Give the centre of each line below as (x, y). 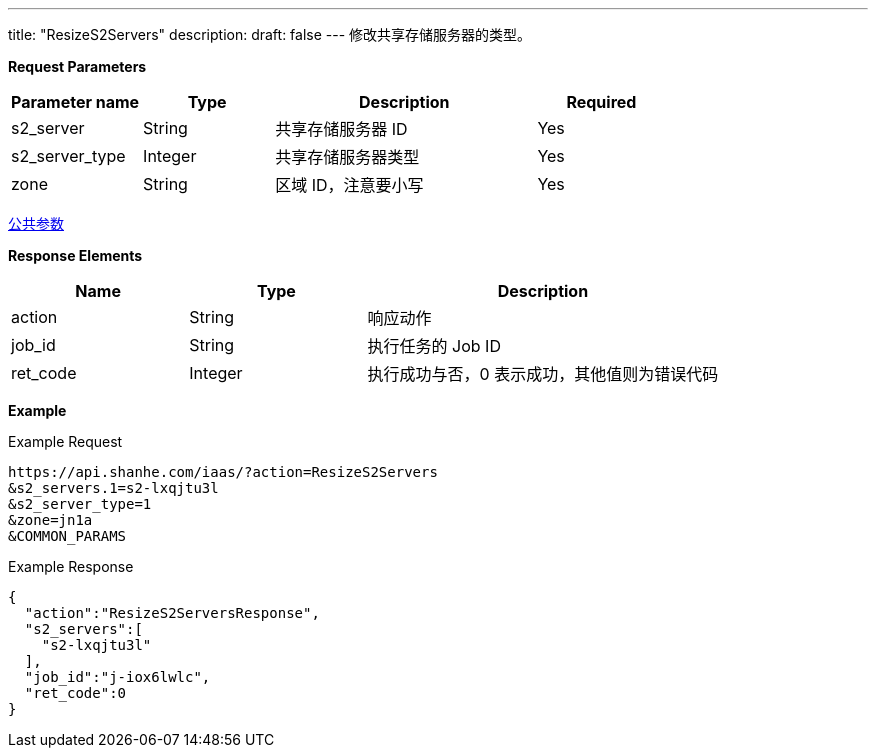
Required (601, 102)
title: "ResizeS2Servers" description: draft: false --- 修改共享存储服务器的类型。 (270, 34)
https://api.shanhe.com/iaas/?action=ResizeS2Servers (223, 472)
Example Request (65, 441)
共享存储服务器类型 (347, 157)
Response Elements (75, 255)
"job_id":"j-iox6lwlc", (117, 677)
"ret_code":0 (75, 693)
